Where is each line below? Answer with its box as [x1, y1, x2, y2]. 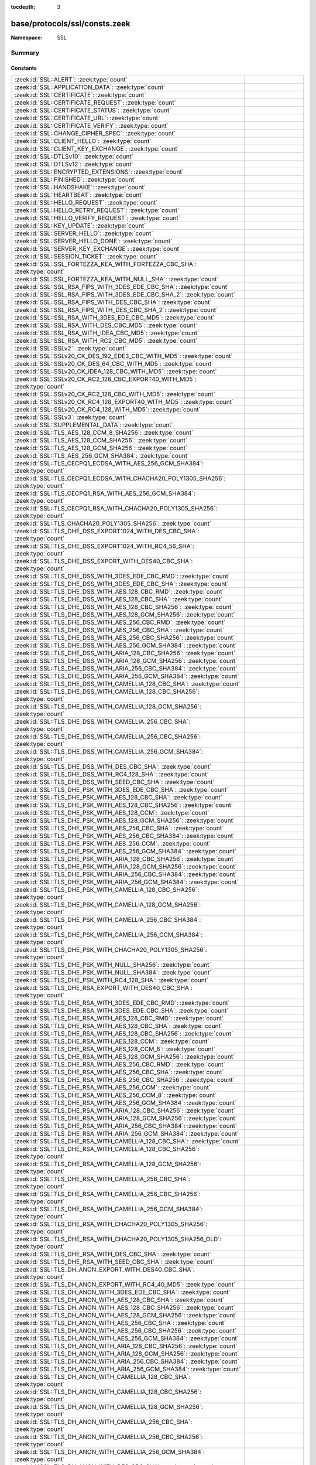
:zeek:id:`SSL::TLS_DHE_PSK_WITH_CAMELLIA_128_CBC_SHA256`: [14, 885, 200, 894]
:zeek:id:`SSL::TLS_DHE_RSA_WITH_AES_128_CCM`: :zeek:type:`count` [14, 1037, 210, 1045]
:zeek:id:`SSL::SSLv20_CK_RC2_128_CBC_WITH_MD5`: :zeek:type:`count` [14, 390, 216, 398]
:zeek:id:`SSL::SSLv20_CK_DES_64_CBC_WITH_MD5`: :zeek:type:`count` [14, 359, 214, 367]
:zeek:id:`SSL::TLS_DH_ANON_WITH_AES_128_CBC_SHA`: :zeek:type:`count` [14, 1296, 225, 1304]
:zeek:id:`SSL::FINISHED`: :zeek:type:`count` [14, 175, 136, 183]
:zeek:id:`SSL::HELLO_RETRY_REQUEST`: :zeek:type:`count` [14, 206, 180, 214]
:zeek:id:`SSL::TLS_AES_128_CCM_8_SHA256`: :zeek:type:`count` [14, 428, 194, 437]
